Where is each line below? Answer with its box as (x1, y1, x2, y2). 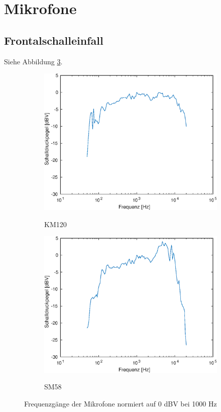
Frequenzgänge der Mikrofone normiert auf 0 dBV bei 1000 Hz (24, 398, 217, 409)
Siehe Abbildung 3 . (4, 56, 63, 66)
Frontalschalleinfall (4, 32, 103, 48)
